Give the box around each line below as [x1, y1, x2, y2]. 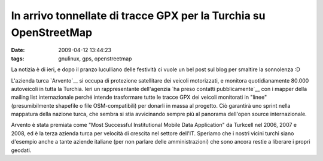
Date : [11, 47, 25, 54]
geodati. [11, 147, 32, 154]
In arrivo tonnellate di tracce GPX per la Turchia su [11, 9, 266, 22]
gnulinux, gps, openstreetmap [58, 54, 132, 62]
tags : [11, 54, 25, 62]
